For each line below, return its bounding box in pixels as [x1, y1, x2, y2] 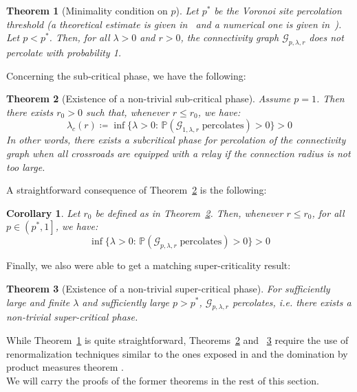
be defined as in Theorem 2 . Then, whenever [95, 205, 283, 220]
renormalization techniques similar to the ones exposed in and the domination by [6, 346, 348, 360]
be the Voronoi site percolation [214, 3, 342, 17]
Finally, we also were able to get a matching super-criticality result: [6, 258, 291, 273]
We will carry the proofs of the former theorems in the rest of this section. [6, 373, 319, 387]
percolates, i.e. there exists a [232, 295, 351, 309]
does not [309, 30, 344, 45]
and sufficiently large [82, 295, 170, 309]
